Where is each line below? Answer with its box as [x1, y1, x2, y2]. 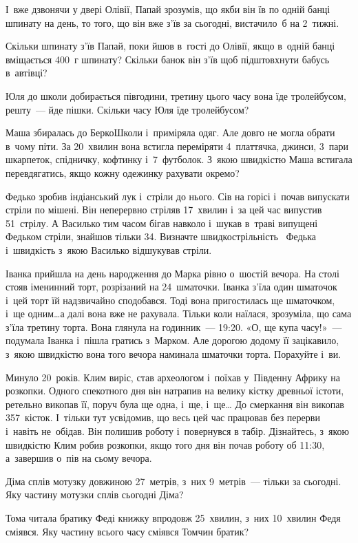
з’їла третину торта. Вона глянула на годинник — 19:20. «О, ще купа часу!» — [6, 319, 342, 334]
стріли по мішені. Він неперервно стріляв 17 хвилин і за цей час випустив [6, 202, 322, 217]
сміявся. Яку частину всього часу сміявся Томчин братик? [6, 524, 249, 538]
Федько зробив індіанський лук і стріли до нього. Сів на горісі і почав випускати [6, 189, 350, 203]
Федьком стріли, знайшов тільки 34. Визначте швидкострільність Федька [6, 229, 316, 244]
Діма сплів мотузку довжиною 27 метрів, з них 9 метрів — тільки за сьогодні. [6, 473, 341, 488]
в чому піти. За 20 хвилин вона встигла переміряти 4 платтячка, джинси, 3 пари [6, 138, 349, 153]
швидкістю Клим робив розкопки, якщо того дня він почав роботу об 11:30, [6, 437, 325, 451]
